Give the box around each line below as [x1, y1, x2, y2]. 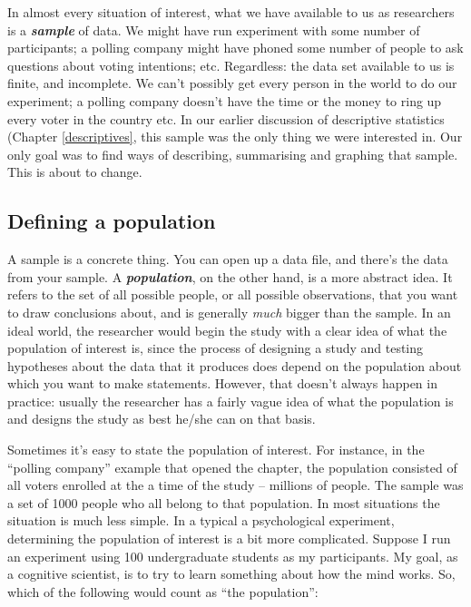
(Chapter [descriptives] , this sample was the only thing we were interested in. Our [7, 127, 463, 146]
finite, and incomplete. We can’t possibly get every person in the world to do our [7, 73, 457, 93]
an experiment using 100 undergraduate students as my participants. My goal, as [7, 546, 458, 565]
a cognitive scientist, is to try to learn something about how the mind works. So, [7, 564, 456, 583]
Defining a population [7, 207, 216, 235]
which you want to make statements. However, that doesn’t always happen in [7, 374, 437, 393]
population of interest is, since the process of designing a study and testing [7, 338, 424, 357]
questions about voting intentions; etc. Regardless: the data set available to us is [7, 55, 455, 74]
